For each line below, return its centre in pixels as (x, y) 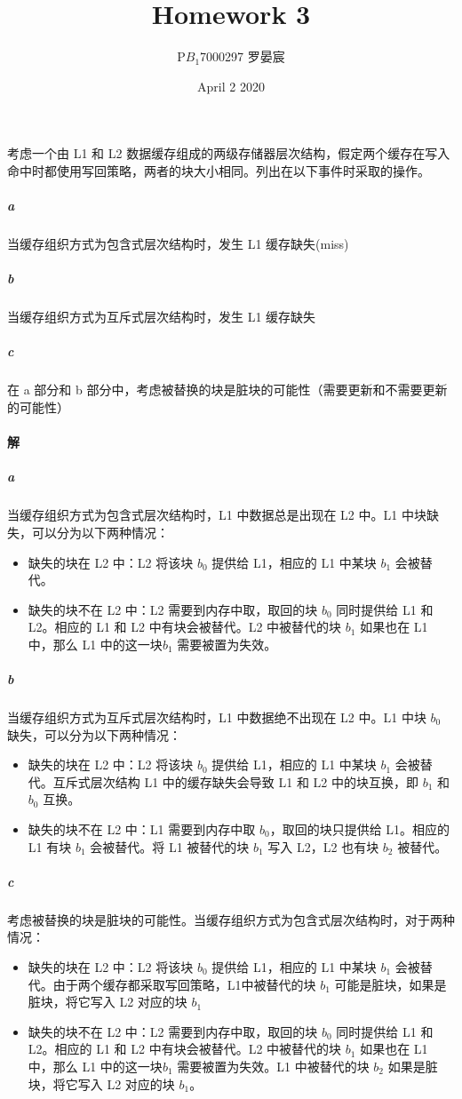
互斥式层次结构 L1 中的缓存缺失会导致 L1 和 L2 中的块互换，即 (236, 781)
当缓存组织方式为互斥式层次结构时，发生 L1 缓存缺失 (162, 317)
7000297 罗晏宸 (243, 56)
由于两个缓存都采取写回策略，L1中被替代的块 (184, 984)
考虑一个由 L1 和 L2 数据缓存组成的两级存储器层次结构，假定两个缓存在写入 (229, 153)
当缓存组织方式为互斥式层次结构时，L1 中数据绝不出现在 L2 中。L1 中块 (217, 717)
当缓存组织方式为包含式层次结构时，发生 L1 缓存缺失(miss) (178, 244)
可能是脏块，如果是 (390, 984)
